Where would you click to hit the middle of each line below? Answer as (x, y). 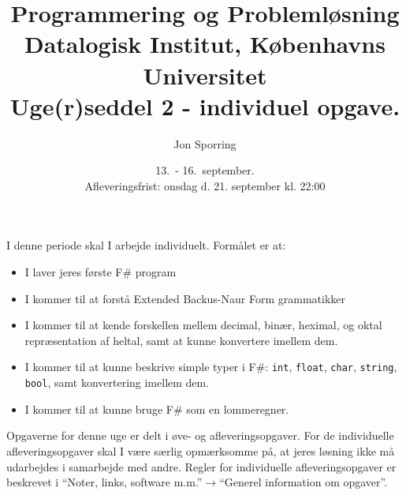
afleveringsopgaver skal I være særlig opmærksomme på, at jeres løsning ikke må (201, 450)
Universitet (205, 75)
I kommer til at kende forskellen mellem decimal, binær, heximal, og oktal (203, 325)
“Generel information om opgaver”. (304, 482)
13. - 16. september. (205, 170)
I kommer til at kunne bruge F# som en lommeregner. (157, 409)
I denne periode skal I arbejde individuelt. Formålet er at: (146, 245)
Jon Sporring (205, 143)
